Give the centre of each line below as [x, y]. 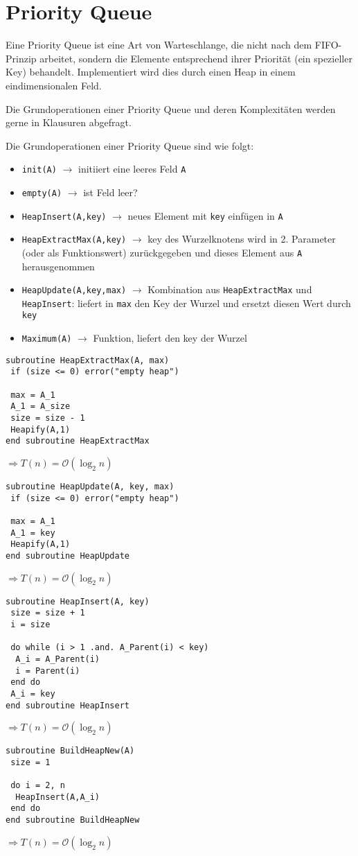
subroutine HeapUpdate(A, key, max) [90, 487]
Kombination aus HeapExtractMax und [230, 289]
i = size [30, 624]
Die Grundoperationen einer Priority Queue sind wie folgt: [130, 145]
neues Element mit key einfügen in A [205, 215]
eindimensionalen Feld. [54, 85]
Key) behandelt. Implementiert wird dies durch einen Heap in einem [151, 72]
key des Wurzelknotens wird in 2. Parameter [242, 239]
